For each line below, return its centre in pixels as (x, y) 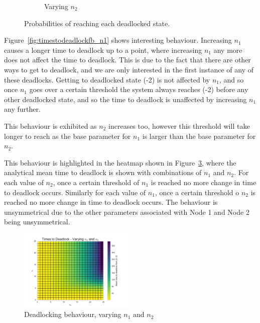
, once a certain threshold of (96, 182)
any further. (22, 109)
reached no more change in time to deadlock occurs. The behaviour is (111, 202)
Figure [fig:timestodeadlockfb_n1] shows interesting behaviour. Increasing (118, 40)
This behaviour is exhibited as (50, 126)
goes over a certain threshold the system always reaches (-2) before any (139, 89)
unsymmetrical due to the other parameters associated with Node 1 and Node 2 (127, 212)
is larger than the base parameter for (199, 136)
